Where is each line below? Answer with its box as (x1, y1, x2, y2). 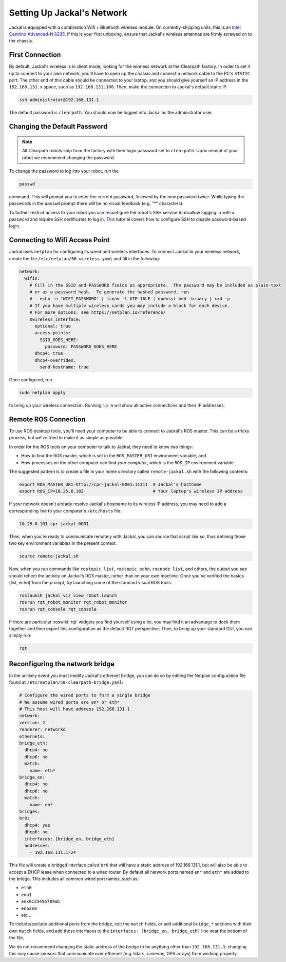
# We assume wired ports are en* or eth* (19, 699, 120, 705)
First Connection (9, 51, 61, 59)
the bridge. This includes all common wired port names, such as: (9, 876, 139, 882)
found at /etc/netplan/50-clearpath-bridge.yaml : (9, 679, 124, 685)
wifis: (24, 276, 40, 281)
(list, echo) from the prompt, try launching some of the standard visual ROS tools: (9, 579, 172, 585)
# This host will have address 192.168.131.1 (19, 706, 130, 712)
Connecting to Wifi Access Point (9, 236, 110, 244)
